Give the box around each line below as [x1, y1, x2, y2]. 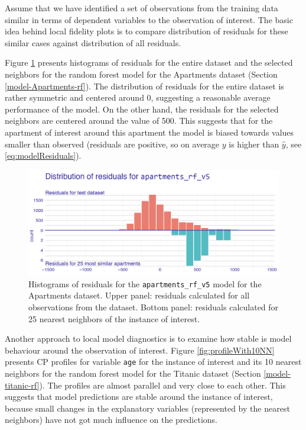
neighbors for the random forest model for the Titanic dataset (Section [5, 367, 261, 380]
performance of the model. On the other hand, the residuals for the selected [5, 102, 279, 115]
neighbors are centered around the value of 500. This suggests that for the [5, 114, 273, 127]
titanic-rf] [5, 378, 40, 391]
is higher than [229, 137, 279, 150]
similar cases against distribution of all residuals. [5, 36, 181, 49]
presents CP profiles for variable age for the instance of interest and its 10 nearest [5, 355, 302, 368]
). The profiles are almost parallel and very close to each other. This [39, 378, 286, 391]
